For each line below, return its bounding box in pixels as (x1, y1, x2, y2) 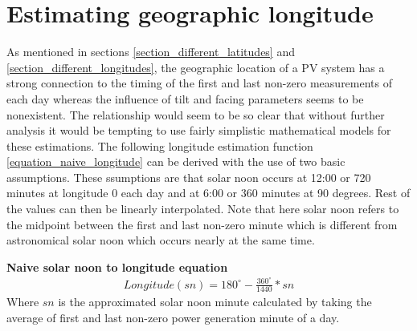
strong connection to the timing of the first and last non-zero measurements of (6, 75, 393, 91)
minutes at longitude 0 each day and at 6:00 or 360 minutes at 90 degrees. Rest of (6, 184, 411, 201)
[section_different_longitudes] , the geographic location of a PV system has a (6, 59, 385, 75)
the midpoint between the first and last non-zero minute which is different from (6, 216, 398, 232)
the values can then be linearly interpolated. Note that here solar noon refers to (6, 200, 399, 217)
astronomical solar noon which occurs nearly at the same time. (6, 232, 315, 248)
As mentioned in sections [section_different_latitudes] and (6, 43, 295, 60)
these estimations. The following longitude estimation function (6, 137, 313, 154)
